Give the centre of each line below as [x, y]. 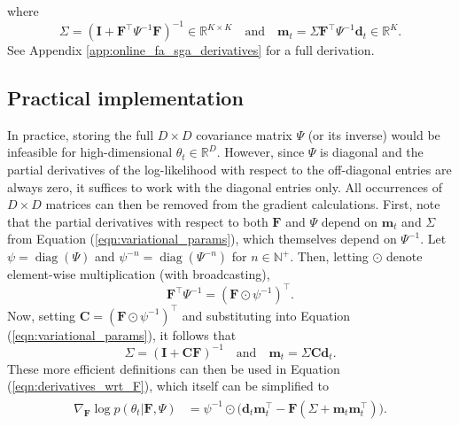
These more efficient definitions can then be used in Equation [174, 368]
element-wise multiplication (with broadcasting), [139, 274]
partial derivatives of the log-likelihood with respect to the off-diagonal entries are [229, 170]
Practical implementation [125, 98]
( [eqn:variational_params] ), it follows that [122, 334]
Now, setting [42, 315]
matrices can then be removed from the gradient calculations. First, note [243, 204]
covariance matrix [244, 134]
